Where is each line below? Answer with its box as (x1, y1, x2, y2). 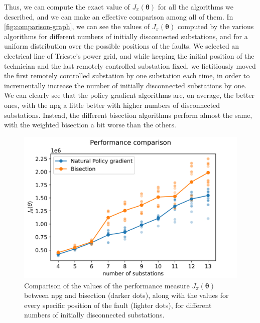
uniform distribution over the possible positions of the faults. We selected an (4, 41, 239, 51)
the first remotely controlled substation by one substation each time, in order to (4, 70, 250, 81)
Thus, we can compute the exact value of (4, 2, 130, 12)
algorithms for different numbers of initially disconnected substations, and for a (4, 31, 248, 41)
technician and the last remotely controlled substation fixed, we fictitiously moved (4, 60, 256, 71)
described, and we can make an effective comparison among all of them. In (4, 11, 233, 22)
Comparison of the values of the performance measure (24, 280, 190, 290)
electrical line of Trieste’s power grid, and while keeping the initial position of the (4, 50, 254, 61)
